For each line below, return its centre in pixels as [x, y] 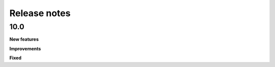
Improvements [25, 48]
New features [24, 39]
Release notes [40, 13]
